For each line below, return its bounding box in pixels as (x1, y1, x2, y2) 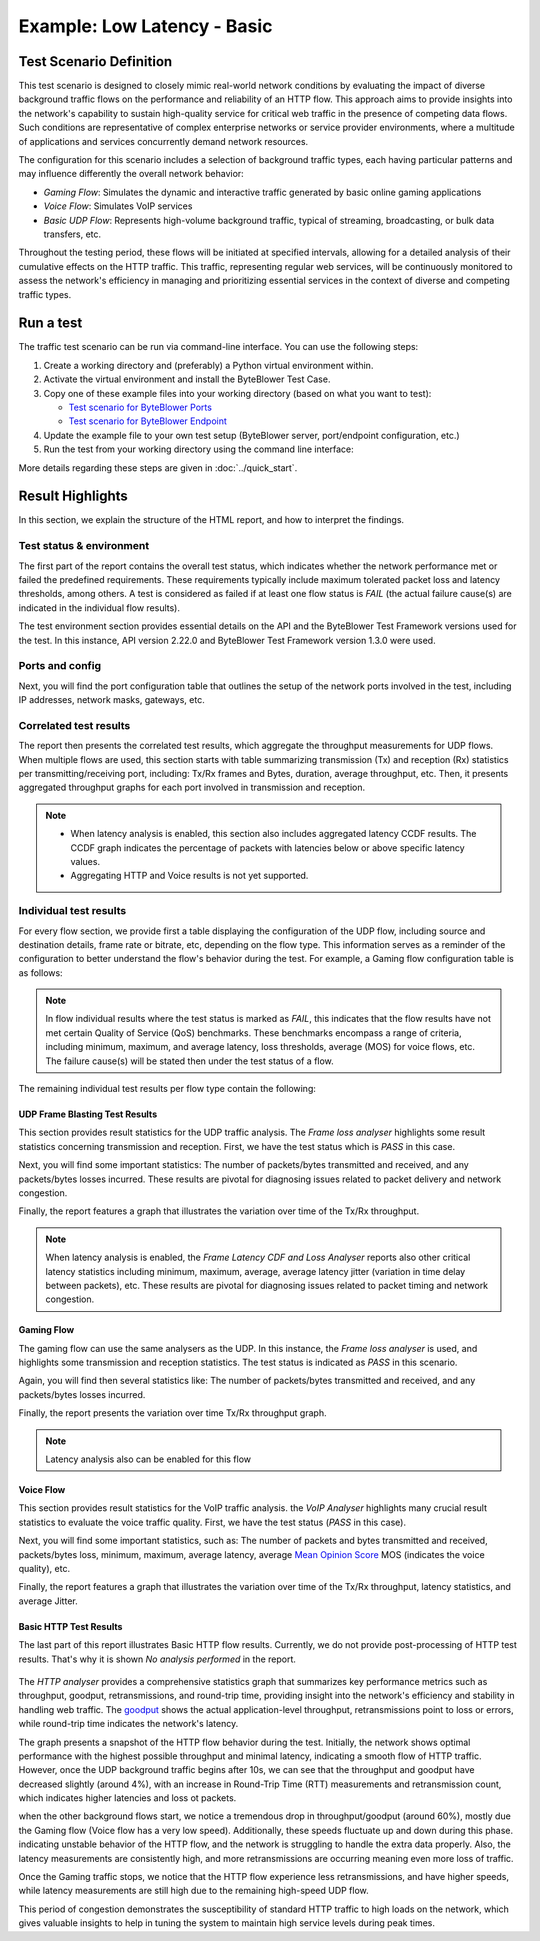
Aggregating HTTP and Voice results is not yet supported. (70, 870, 309, 882)
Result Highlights (18, 488, 129, 505)
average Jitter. (18, 1595, 79, 1607)
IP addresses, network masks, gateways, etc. (18, 694, 205, 706)
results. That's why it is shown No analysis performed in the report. (18, 1653, 297, 1665)
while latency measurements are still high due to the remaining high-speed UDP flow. (18, 1885, 369, 1897)
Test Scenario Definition (18, 53, 173, 70)
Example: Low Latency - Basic (18, 15, 273, 37)
